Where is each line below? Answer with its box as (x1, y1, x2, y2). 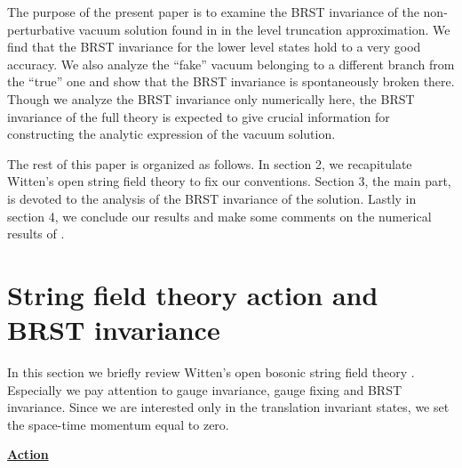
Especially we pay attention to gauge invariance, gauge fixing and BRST (7, 380, 402, 399)
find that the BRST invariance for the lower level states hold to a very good (7, 37, 421, 56)
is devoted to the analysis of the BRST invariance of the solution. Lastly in (7, 189, 417, 207)
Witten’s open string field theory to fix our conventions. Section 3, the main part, (7, 172, 451, 190)
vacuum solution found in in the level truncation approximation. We (78, 20, 450, 38)
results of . (7, 224, 65, 243)
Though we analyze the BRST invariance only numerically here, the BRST (7, 89, 415, 108)
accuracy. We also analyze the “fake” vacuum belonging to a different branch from (7, 54, 455, 73)
